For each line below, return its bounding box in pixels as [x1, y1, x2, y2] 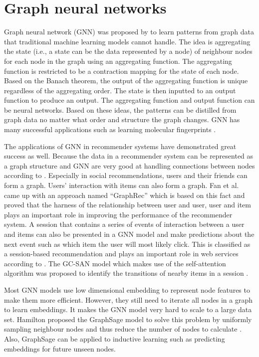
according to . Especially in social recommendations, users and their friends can [4, 170, 248, 180]
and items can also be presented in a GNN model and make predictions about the [4, 229, 255, 239]
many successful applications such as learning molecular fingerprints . [4, 124, 216, 135]
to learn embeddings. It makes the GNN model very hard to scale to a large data [4, 304, 252, 315]
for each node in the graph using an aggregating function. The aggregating [4, 55, 232, 66]
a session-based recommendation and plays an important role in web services [4, 248, 239, 259]
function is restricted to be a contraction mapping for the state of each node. [4, 65, 239, 76]
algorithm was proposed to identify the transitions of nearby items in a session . [4, 268, 249, 278]
